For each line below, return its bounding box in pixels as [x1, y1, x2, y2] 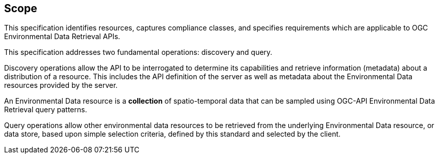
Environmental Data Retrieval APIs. [4, 32, 120, 41]
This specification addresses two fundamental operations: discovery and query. [4, 48, 273, 57]
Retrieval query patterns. [4, 105, 87, 114]
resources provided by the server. [4, 81, 118, 90]
